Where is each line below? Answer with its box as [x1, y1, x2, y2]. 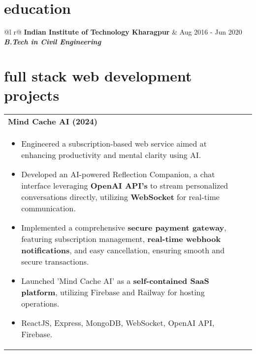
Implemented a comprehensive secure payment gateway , [21, 221, 226, 233]
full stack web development [4, 65, 192, 85]
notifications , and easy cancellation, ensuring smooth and [21, 244, 225, 256]
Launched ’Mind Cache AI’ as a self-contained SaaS [21, 275, 209, 286]
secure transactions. [21, 255, 89, 267]
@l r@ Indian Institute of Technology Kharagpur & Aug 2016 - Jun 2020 [4, 27, 242, 37]
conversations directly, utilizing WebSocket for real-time [21, 191, 220, 202]
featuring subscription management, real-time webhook [21, 233, 221, 244]
